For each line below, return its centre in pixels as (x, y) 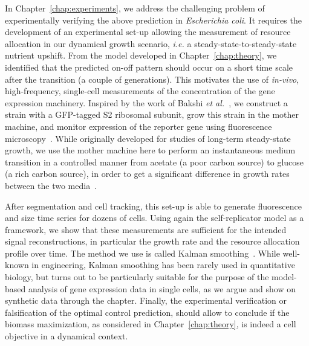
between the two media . (51, 185)
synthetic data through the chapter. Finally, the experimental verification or (146, 300)
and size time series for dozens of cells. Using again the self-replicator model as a (154, 218)
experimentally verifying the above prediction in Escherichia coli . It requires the (153, 20)
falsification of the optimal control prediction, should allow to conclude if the (147, 312)
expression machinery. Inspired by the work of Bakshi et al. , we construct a (146, 102)
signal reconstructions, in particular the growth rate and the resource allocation (152, 241)
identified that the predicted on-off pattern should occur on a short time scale (149, 67)
